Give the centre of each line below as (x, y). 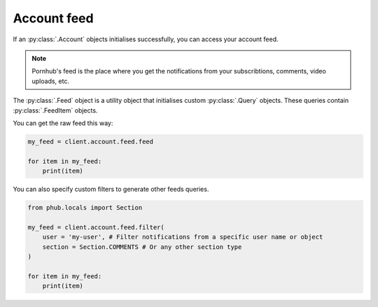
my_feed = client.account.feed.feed (91, 141)
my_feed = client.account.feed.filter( (96, 227)
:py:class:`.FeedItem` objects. (55, 110)
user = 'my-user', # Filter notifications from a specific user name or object (183, 237)
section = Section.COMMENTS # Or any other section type (142, 247)
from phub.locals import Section (85, 208)
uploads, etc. (51, 81)
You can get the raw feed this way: (63, 123)
